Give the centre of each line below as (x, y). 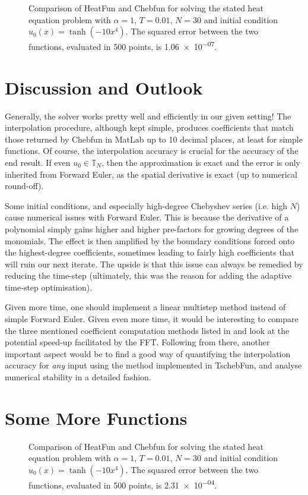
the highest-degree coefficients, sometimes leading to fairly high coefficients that (150, 252)
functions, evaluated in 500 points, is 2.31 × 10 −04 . (123, 484)
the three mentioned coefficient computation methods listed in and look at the (147, 330)
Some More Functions (96, 417)
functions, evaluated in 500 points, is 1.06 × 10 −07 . (123, 45)
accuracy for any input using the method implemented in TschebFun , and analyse (153, 365)
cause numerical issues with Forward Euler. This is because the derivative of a (147, 217)
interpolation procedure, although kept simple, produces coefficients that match (149, 127)
